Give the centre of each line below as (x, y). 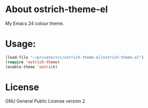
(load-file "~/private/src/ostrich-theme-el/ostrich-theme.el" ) (75, 57)
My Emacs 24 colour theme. (35, 23)
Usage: (21, 44)
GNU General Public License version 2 (45, 101)
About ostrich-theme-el (57, 9)
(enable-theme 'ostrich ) (31, 67)
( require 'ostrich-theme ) (32, 62)
